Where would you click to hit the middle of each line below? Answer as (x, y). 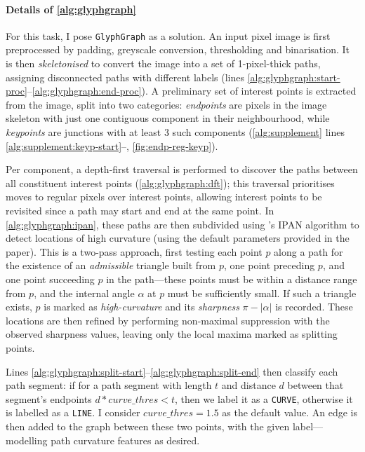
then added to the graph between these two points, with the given (148, 426)
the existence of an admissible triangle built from (111, 265)
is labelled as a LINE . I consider (73, 412)
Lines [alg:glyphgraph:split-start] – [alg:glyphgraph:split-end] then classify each (172, 371)
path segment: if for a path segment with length (109, 385)
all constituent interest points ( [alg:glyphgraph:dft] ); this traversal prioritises (170, 183)
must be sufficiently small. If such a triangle (262, 293)
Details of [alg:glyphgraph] (71, 9)
